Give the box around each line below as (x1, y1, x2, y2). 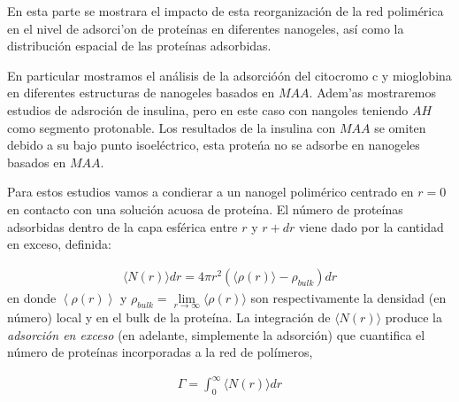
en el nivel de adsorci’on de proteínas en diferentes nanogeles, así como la (7, 19, 404, 37)
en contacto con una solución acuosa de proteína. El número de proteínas (7, 199, 403, 218)
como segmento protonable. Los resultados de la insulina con (7, 118, 336, 136)
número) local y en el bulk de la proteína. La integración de (7, 307, 331, 326)
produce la (385, 307, 442, 326)
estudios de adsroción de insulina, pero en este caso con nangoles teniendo (7, 100, 409, 119)
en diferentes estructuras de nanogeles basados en (7, 83, 275, 102)
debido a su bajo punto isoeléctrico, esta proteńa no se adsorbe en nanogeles (7, 135, 420, 154)
